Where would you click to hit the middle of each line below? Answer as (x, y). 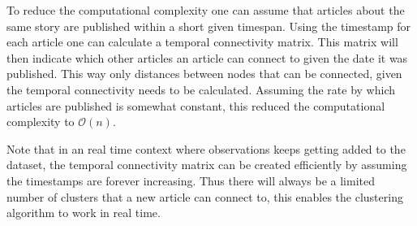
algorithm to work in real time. (84, 213)
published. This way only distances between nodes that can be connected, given (204, 74)
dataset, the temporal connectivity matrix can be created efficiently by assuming (207, 165)
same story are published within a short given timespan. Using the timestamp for (209, 26)
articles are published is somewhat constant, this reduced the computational (196, 105)
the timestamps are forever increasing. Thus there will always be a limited (191, 180)
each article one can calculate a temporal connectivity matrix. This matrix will (202, 42)
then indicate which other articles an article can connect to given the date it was (207, 57)
